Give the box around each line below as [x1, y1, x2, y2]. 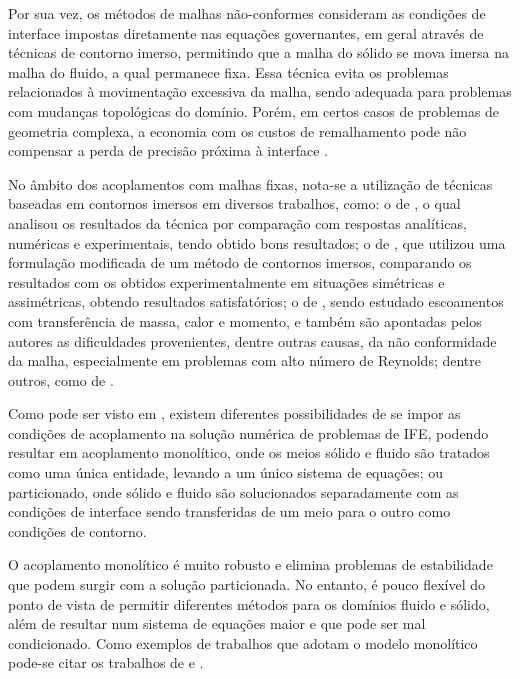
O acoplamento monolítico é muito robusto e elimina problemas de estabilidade [8, 554, 493, 575]
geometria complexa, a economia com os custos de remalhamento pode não [8, 120, 467, 141]
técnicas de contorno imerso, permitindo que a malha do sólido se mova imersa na [8, 42, 509, 63]
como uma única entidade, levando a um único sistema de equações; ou [8, 462, 443, 483]
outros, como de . [8, 369, 114, 390]
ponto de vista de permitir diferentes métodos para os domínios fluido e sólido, [8, 593, 490, 614]
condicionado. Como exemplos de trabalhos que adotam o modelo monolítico [8, 632, 478, 653]
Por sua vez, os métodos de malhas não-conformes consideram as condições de [8, 3, 486, 23]
